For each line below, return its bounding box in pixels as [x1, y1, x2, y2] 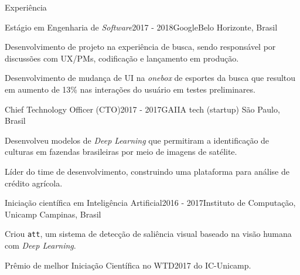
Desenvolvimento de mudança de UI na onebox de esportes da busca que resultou [5, 72, 296, 84]
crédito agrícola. [5, 176, 63, 189]
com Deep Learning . [5, 239, 76, 251]
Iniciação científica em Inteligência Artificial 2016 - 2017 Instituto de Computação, [5, 196, 296, 209]
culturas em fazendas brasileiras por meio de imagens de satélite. [5, 145, 237, 158]
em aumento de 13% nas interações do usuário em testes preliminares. [5, 83, 255, 95]
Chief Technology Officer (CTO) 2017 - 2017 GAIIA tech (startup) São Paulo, [5, 103, 280, 115]
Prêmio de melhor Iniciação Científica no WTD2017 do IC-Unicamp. [5, 259, 251, 271]
